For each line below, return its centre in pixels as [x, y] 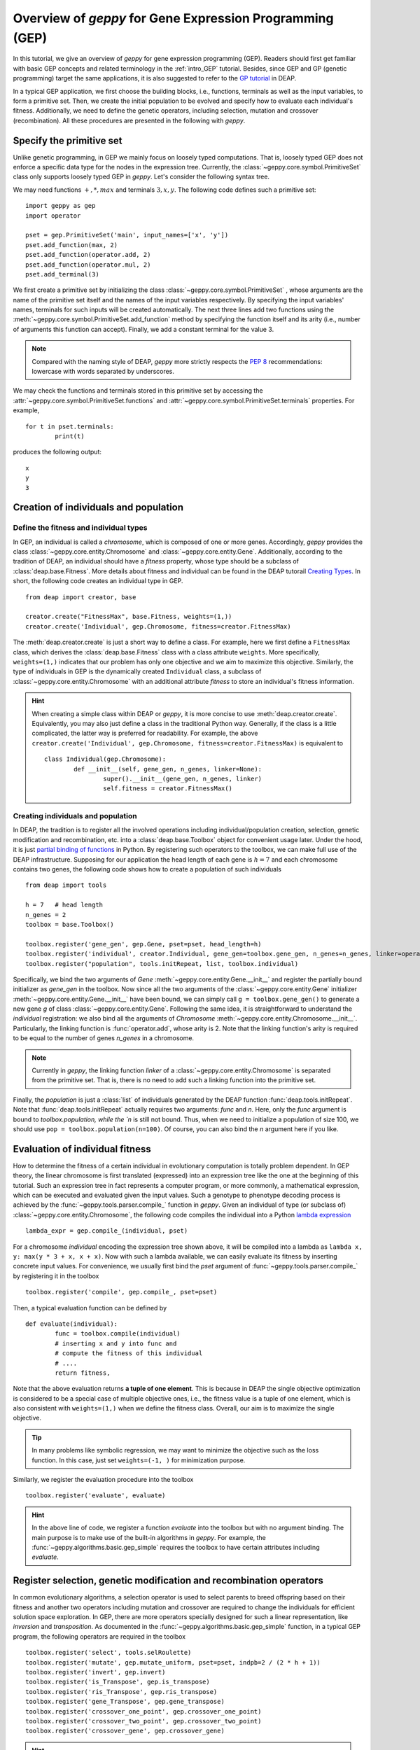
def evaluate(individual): [72, 1324]
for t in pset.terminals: [70, 426]
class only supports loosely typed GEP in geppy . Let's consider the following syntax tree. [141, 177]
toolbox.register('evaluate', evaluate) [96, 1496]
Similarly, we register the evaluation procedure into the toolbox [103, 1480]
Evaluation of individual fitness [82, 1149]
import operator [53, 216]
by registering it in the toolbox [56, 1276]
